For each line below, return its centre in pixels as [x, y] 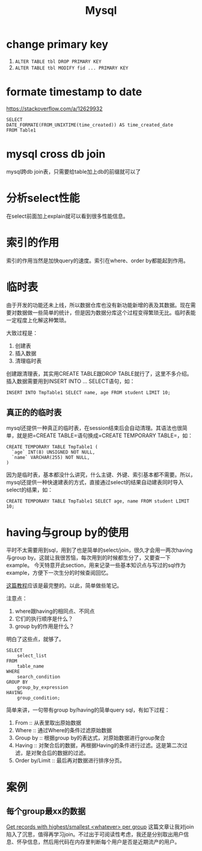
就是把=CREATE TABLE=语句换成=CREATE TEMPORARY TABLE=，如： [105, 435]
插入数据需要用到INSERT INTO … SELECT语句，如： [71, 381]
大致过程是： [22, 333]
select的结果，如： [29, 490]
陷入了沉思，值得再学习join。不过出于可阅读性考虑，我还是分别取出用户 [95, 834]
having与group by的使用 [68, 532]
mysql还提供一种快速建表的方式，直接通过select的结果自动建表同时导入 [95, 482]
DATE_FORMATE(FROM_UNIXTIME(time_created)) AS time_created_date [90, 125]
